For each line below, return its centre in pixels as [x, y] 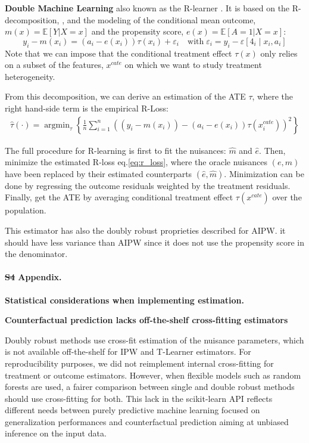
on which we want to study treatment [193, 65]
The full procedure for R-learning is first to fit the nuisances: [116, 150]
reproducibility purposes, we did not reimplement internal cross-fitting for [139, 363]
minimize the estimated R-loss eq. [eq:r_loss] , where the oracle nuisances [136, 162]
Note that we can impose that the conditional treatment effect [118, 53]
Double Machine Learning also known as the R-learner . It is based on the [147, 8]
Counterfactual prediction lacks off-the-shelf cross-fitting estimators [146, 320]
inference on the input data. [56, 433]
